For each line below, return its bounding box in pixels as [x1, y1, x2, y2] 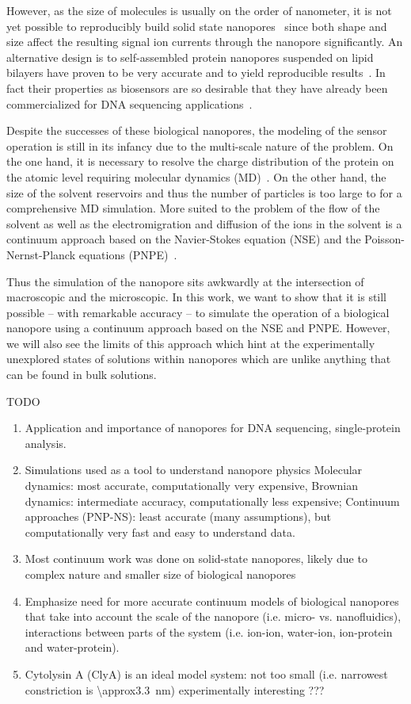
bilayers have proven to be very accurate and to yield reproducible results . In [6, 64, 386, 81]
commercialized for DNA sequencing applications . [6, 95, 253, 112]
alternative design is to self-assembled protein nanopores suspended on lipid [6, 48, 374, 65]
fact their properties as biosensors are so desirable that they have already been [6, 79, 388, 96]
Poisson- [364, 231, 405, 247]
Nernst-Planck [6, 246, 76, 262]
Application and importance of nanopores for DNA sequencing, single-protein [25, 419, 401, 436]
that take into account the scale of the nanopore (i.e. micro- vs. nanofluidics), [25, 608, 401, 625]
